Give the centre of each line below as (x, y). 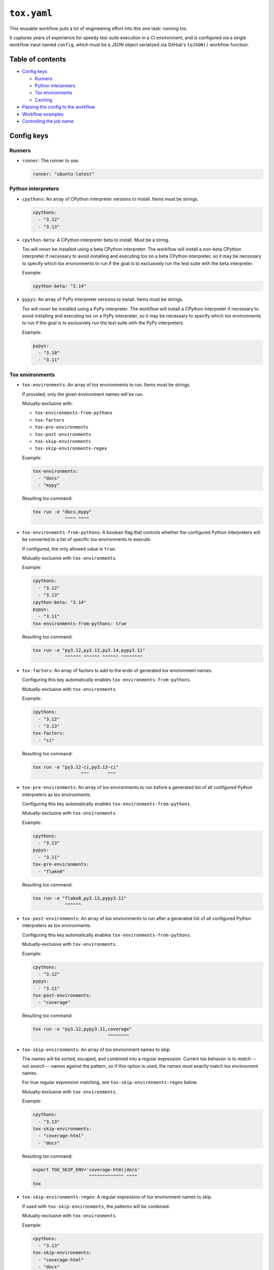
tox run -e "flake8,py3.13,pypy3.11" (80, 898)
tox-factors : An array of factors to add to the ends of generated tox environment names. (117, 671)
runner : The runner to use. (51, 161)
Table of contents (38, 59)
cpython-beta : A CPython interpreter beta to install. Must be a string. (96, 240)
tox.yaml (31, 13)
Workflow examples (43, 114)
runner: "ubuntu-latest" (64, 174)
